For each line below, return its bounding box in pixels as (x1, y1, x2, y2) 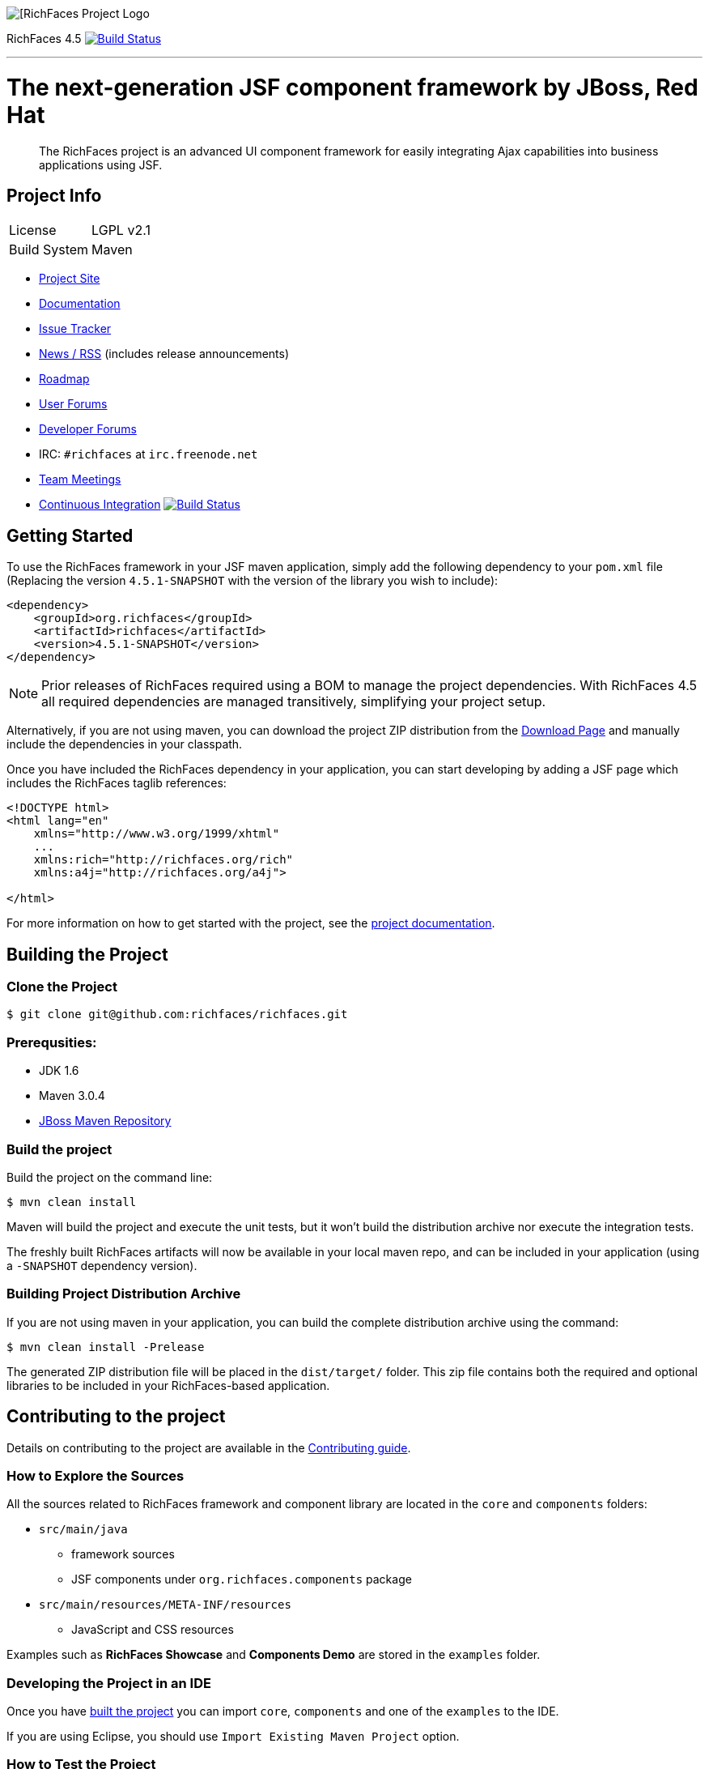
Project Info (6, 185, 102, 206)
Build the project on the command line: (6, 1170, 213, 1184)
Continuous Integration (39, 497, 161, 512)
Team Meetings (39, 472, 121, 487)
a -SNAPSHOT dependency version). (6, 1258, 197, 1272)
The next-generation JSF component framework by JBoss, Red (6, 73, 698, 101)
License (9, 222, 57, 239)
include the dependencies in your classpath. (6, 737, 243, 752)
